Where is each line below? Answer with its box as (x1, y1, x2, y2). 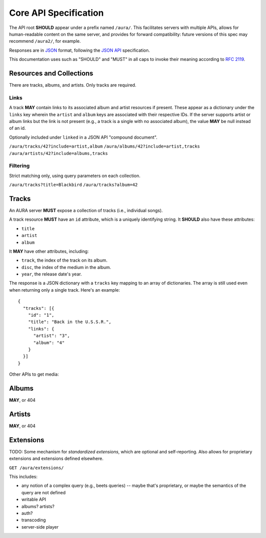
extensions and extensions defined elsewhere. (9, 455, 103, 462)
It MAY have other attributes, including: (9, 248, 89, 254)
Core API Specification (9, 7, 104, 18)
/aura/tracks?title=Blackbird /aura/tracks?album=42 (9, 182, 138, 188)
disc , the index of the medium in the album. (21, 264, 111, 270)
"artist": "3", (33, 333, 70, 339)
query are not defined (21, 489, 66, 495)
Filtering (9, 162, 30, 169)
